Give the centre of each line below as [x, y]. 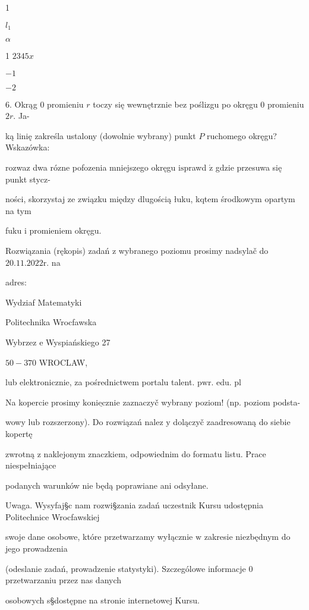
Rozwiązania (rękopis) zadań [58, 250]
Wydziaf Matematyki [44, 302]
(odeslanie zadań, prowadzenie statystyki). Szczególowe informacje [126, 568]
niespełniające [31, 465]
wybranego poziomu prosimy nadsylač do [193, 250]
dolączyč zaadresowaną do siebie [232, 422]
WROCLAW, [63, 362]
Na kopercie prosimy [43, 402]
